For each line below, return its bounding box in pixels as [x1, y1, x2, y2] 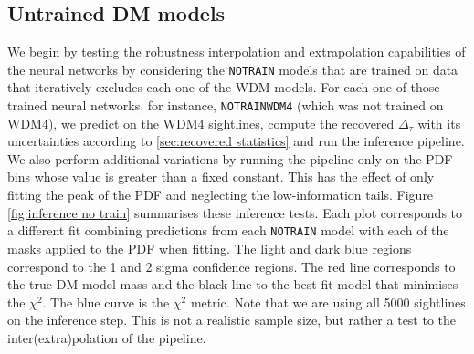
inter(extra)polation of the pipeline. [7, 328, 206, 347]
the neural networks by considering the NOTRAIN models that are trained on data [7, 59, 458, 78]
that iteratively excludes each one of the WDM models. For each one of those [7, 78, 440, 97]
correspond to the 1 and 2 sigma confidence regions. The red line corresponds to [7, 256, 456, 276]
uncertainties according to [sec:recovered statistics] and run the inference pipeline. [7, 131, 465, 151]
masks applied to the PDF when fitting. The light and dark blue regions [7, 238, 412, 257]
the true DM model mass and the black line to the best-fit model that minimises [7, 275, 458, 294]
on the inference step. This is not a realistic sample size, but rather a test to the [7, 310, 457, 329]
